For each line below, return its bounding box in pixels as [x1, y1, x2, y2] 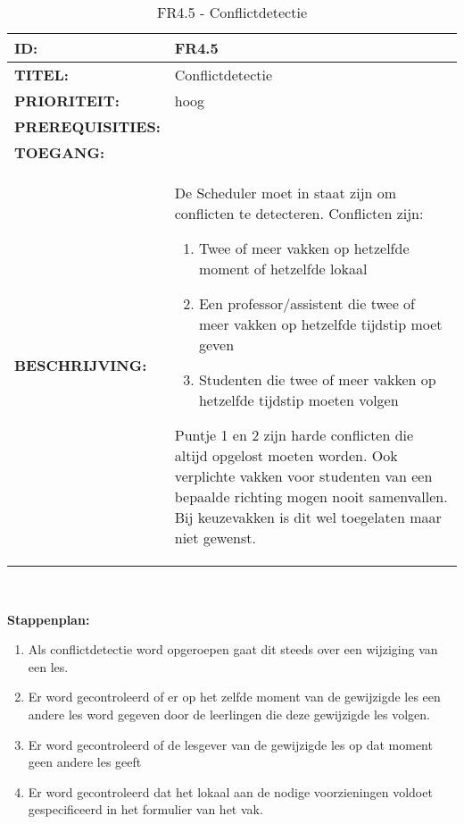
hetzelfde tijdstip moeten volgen [198, 390, 399, 410]
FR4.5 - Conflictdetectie [157, 2, 307, 22]
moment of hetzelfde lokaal [198, 258, 368, 279]
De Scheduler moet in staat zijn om [174, 182, 397, 203]
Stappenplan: [7, 610, 90, 628]
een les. [28, 657, 69, 676]
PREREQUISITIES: [14, 116, 161, 137]
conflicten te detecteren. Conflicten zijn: [174, 203, 424, 223]
